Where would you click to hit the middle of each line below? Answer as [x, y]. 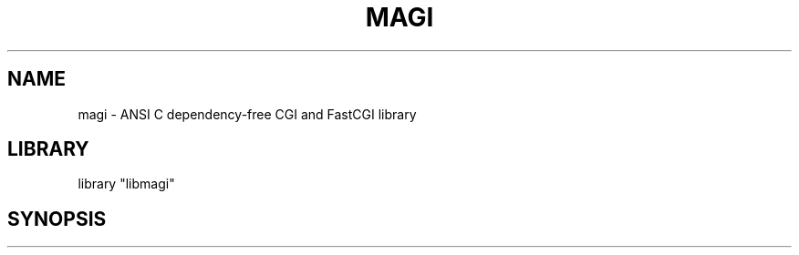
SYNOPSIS [57, 219]
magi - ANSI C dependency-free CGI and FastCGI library [247, 114]
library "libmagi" [126, 184]
